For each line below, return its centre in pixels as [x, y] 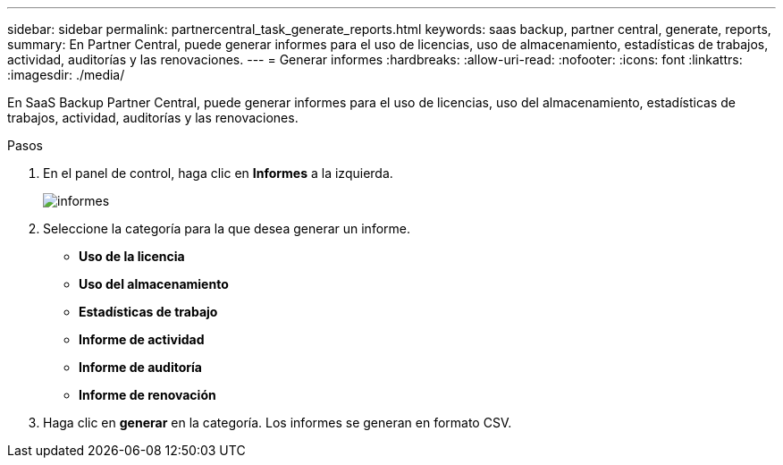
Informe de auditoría [140, 367]
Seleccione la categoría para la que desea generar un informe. [227, 228]
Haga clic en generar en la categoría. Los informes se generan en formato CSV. [278, 423]
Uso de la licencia [132, 256]
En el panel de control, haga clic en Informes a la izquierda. [218, 173]
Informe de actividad [142, 339]
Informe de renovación [147, 395]
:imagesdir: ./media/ [66, 75]
